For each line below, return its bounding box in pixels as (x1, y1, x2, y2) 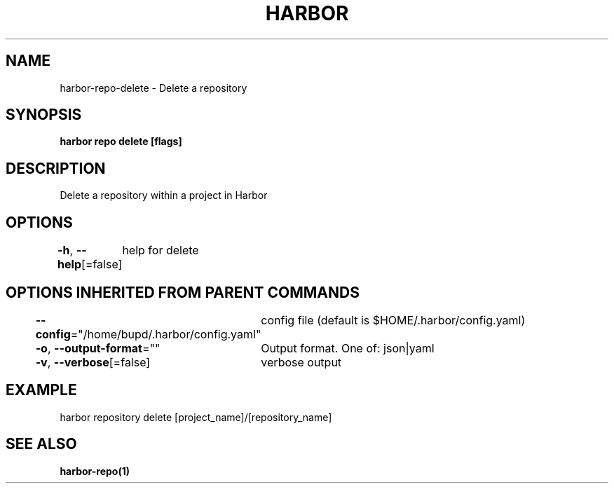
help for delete (122, 243, 199, 258)
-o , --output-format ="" (35, 340, 161, 355)
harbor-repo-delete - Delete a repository (60, 81, 247, 94)
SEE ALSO (6, 435, 77, 453)
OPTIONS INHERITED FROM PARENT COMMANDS (6, 283, 360, 301)
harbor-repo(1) (60, 464, 130, 477)
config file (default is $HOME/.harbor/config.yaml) (261, 312, 526, 327)
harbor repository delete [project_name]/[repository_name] (60, 411, 332, 423)
